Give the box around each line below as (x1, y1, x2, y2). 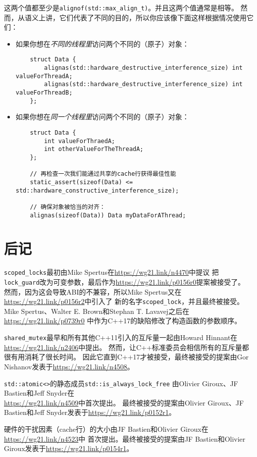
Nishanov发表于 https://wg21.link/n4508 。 (4, 361, 134, 371)
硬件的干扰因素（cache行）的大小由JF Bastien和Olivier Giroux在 (4, 423, 208, 434)
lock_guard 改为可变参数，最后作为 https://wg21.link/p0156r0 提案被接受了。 (4, 276, 245, 287)
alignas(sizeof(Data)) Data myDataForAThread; (30, 211, 186, 219)
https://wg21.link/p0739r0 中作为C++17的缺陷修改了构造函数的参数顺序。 (4, 315, 242, 326)
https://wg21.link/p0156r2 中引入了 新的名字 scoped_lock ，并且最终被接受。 (4, 296, 244, 306)
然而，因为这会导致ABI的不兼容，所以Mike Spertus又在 (4, 286, 182, 297)
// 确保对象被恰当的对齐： (30, 203, 105, 210)
